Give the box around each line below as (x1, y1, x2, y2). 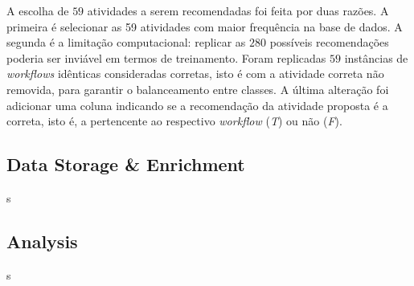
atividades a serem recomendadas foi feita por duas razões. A (87, 2, 389, 18)
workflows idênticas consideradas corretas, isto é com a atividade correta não (6, 65, 384, 82)
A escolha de (6, 2, 69, 18)
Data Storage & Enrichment (6, 152, 245, 177)
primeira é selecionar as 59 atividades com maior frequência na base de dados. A (6, 18, 403, 35)
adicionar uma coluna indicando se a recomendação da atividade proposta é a (6, 96, 388, 113)
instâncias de (344, 49, 408, 66)
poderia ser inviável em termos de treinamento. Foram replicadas (6, 49, 326, 66)
